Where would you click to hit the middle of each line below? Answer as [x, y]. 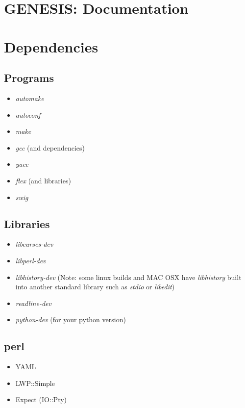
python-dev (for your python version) [71, 319]
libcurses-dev [34, 244]
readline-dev [33, 303]
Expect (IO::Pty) [41, 399]
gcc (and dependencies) [50, 147]
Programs [29, 78]
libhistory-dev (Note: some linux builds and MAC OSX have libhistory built [128, 277]
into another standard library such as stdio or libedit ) [95, 287]
